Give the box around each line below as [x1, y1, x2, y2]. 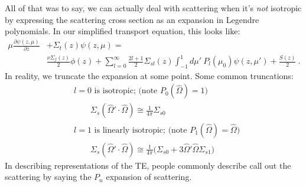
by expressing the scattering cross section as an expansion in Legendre [5, 13, 259, 25]
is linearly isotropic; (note [94, 126, 187, 134]
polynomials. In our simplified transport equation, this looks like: [5, 25, 240, 37]
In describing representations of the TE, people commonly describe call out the [5, 159, 291, 171]
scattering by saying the [5, 170, 92, 183]
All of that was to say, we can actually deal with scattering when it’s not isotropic [5, 2, 302, 14]
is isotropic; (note [94, 87, 158, 96]
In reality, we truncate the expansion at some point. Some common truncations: [5, 69, 294, 81]
